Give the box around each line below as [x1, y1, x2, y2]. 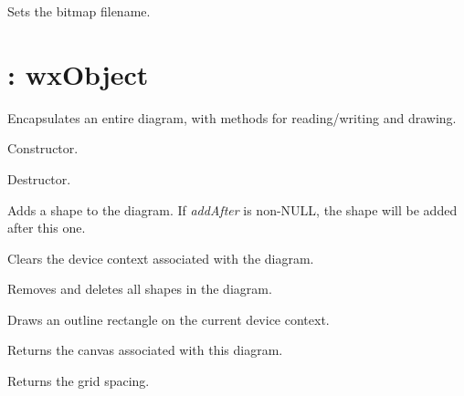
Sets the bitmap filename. [7, 2, 151, 20]
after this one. [7, 218, 86, 237]
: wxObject [7, 55, 149, 92]
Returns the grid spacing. [7, 371, 150, 391]
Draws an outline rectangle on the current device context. [7, 309, 330, 328]
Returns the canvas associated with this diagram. [7, 340, 283, 360]
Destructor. [7, 169, 71, 188]
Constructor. [7, 139, 79, 158]
